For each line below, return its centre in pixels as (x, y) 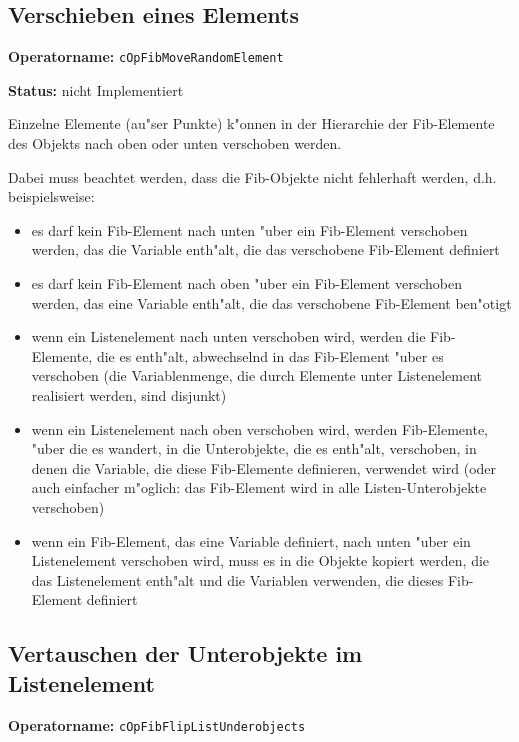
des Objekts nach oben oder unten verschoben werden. (175, 143)
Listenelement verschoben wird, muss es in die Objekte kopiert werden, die (260, 560)
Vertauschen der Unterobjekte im (185, 653)
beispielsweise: (51, 196)
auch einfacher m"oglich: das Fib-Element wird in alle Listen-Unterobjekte (259, 487)
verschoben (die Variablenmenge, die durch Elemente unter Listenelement (257, 375)
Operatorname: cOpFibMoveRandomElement (146, 56)
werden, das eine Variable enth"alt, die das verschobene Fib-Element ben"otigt (271, 302)
